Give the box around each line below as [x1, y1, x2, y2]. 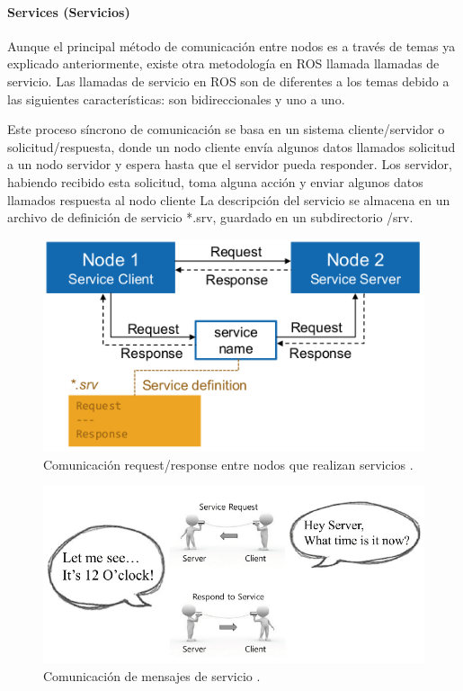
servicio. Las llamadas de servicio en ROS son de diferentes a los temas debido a [7, 71, 450, 90]
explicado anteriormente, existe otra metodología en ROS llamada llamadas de [7, 54, 440, 73]
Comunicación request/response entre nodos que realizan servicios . [43, 454, 414, 473]
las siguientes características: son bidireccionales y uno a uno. [7, 89, 345, 108]
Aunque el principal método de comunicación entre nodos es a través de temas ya [7, 36, 456, 55]
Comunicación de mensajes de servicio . [43, 666, 261, 685]
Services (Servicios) [7, 2, 130, 21]
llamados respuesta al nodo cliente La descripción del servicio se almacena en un [7, 190, 450, 209]
